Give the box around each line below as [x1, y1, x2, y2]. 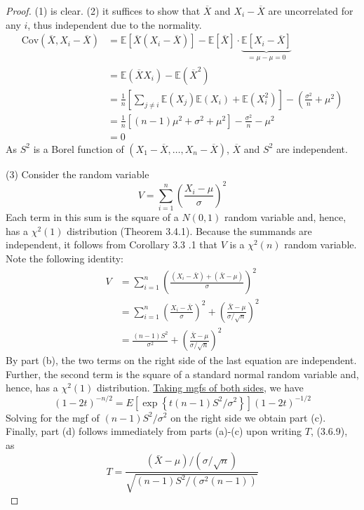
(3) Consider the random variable [6, 166, 149, 181]
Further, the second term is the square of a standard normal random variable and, [6, 366, 359, 381]
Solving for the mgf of [6, 410, 100, 424]
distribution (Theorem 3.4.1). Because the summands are [67, 223, 312, 238]
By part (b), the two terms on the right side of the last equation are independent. [6, 353, 357, 368]
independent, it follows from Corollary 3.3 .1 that [6, 237, 218, 252]
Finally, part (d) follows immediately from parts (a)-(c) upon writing [6, 424, 302, 438]
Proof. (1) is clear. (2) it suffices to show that [6, 4, 201, 18]
